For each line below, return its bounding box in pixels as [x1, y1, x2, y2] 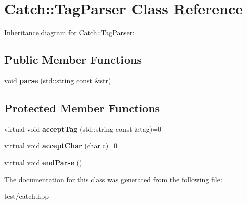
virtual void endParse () [4, 157, 82, 167]
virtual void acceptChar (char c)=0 [4, 140, 118, 151]
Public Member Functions [4, 52, 142, 67]
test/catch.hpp [4, 191, 49, 201]
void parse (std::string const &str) [4, 75, 111, 85]
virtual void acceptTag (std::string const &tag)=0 [4, 123, 162, 134]
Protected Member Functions [4, 99, 160, 115]
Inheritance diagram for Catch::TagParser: [4, 27, 135, 38]
